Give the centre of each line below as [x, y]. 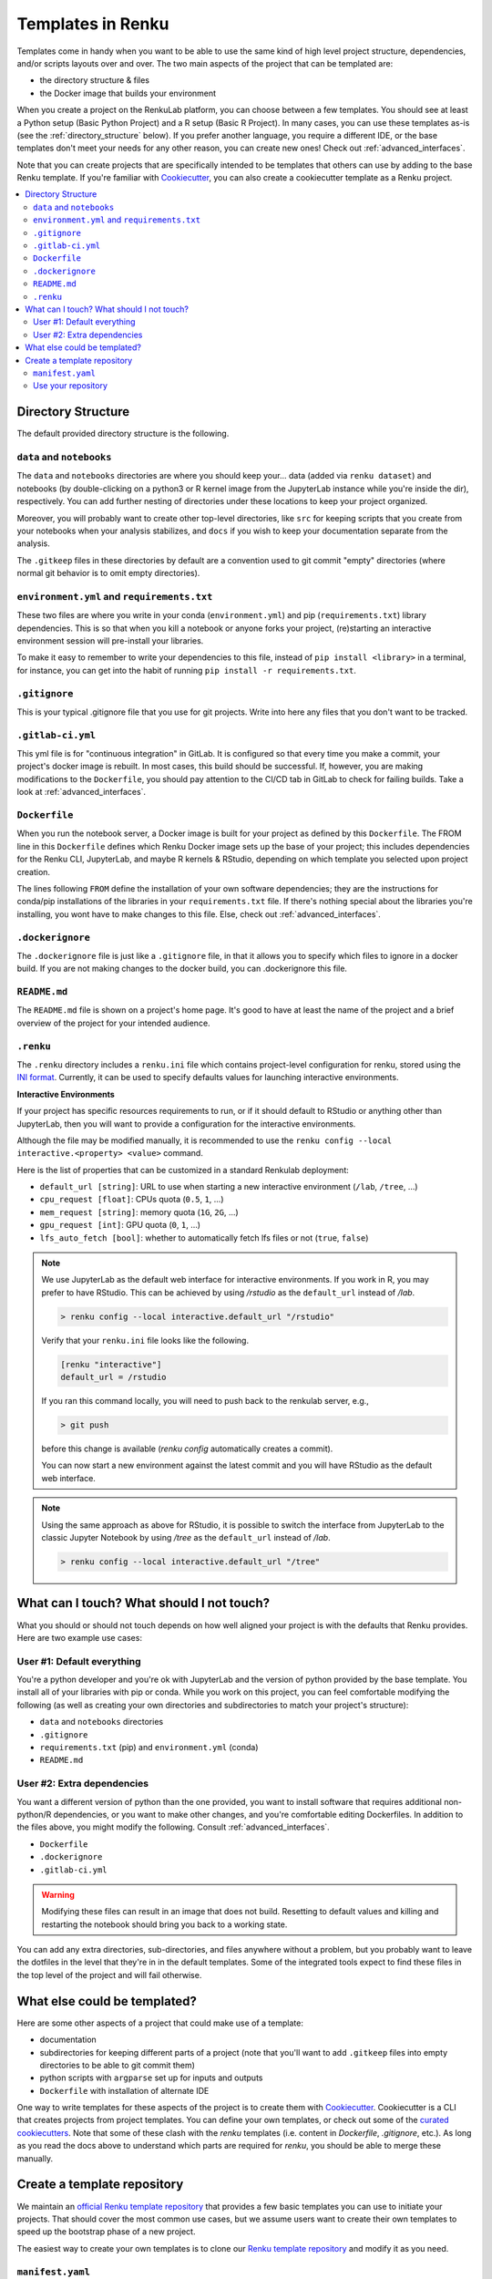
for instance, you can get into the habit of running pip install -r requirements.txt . [187, 670]
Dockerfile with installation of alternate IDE [124, 2090]
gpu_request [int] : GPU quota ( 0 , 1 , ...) [120, 1225]
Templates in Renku [93, 24]
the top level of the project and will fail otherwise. [109, 1975]
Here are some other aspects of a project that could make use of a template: [160, 2023]
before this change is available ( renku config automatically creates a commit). [187, 1449]
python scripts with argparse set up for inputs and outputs [151, 2078]
